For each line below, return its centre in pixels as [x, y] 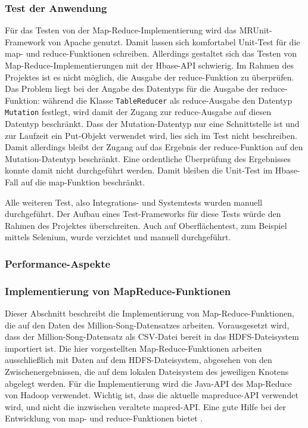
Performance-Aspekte [58, 263]
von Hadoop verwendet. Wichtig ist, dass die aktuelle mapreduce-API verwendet [152, 395]
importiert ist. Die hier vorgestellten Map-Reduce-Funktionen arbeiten [133, 348]
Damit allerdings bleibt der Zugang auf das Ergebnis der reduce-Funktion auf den [154, 147]
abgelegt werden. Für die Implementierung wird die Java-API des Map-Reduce [148, 383]
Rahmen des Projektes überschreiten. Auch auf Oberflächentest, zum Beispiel [146, 225]
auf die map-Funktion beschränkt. [83, 182]
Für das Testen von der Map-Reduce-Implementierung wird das [121, 30]
